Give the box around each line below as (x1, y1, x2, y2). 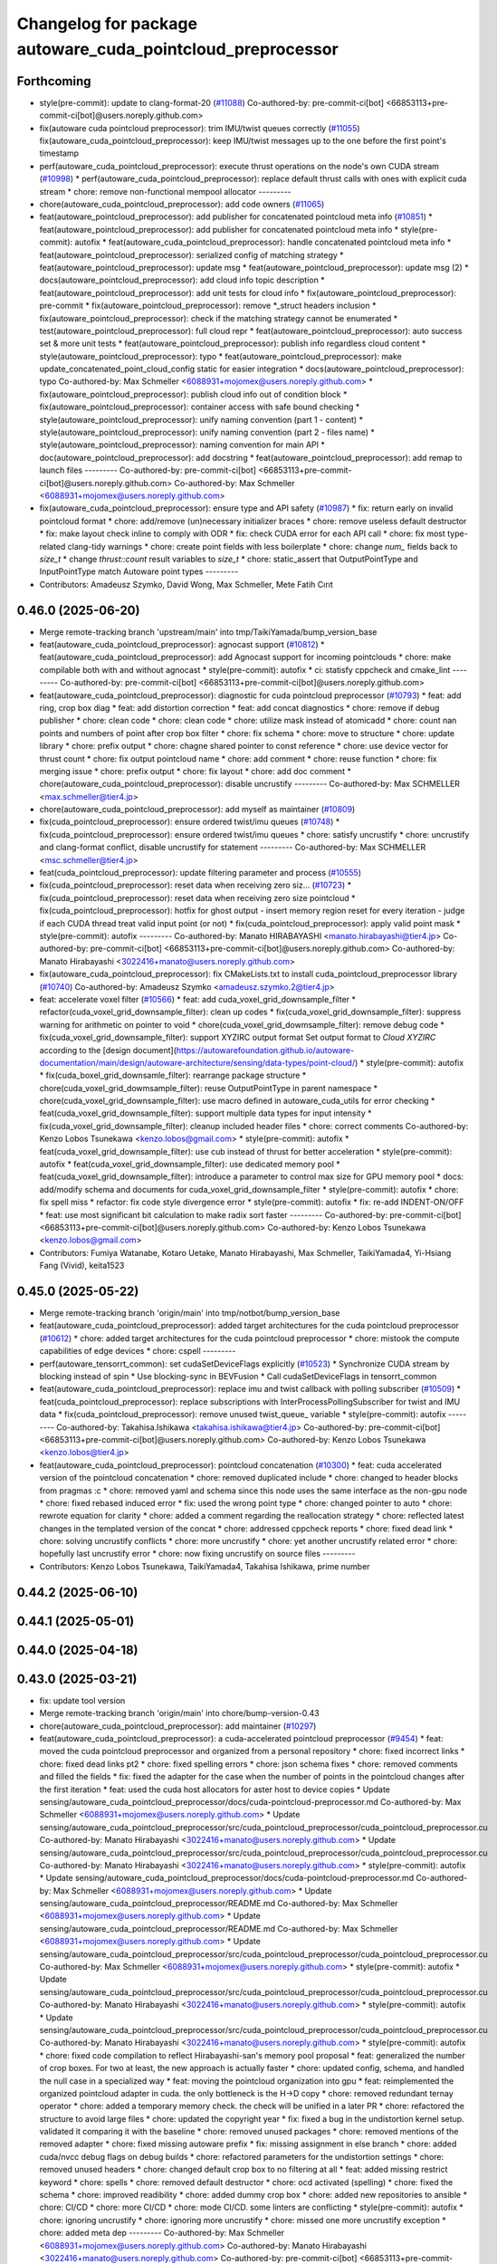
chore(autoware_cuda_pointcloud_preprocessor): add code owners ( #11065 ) (39, 198, 325, 209)
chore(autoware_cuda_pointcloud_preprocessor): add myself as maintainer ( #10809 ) (39, 804, 356, 815)
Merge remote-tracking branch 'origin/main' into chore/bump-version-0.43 (39, 1708, 320, 1719)
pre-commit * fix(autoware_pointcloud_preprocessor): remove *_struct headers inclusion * (39, 300, 377, 312)
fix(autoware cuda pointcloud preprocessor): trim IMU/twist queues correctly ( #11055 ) (39, 122, 361, 133)
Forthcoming (16, 73, 91, 89)
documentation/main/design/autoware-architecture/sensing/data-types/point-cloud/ (39, 1057, 356, 1068)
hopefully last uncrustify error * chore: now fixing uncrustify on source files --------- (39, 1549, 357, 1559)
